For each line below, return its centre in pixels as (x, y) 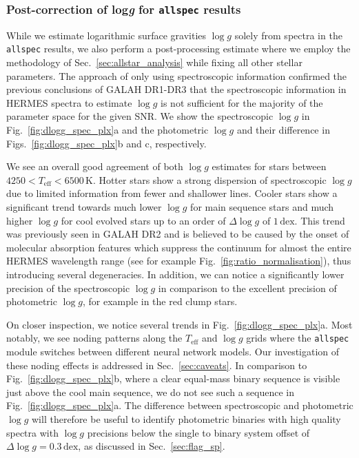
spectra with (32, 432)
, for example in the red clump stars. (160, 301)
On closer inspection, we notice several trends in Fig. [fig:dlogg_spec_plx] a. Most (179, 324)
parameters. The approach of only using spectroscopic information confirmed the (177, 75)
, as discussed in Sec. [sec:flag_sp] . (152, 446)
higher (20, 220)
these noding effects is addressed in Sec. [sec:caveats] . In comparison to (157, 365)
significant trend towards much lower (84, 206)
